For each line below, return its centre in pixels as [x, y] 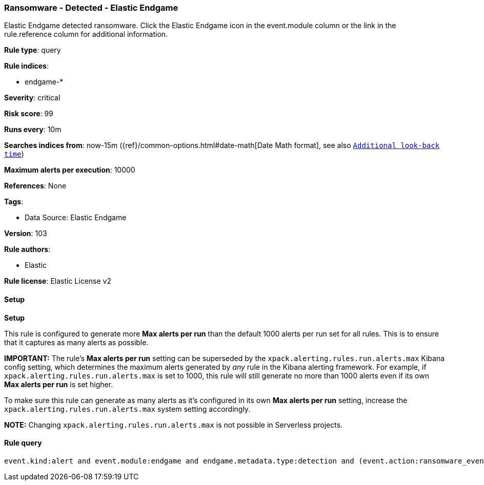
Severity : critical [32, 98]
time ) [14, 154]
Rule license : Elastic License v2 [58, 281]
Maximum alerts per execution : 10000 [70, 170]
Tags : [14, 202]
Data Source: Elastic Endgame [76, 218]
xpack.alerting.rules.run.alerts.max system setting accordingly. [127, 409]
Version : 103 [26, 234]
